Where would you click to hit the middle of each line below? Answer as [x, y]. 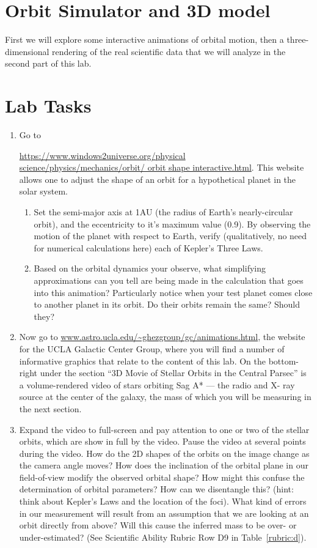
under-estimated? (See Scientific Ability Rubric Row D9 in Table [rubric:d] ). [163, 537]
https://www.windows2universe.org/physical [102, 155]
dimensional [27, 51]
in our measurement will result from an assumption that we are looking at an [164, 513]
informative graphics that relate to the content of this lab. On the [142, 361]
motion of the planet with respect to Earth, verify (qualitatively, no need [170, 236]
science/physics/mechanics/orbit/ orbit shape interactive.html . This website [162, 167]
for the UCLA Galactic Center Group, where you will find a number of [152, 348]
